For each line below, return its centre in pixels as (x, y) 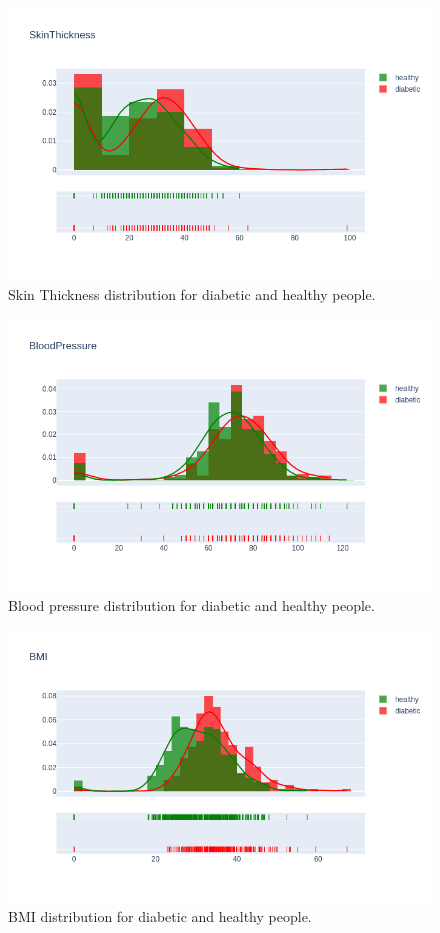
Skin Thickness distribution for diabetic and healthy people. (192, 294)
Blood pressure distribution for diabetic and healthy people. (191, 604)
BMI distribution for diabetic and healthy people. (160, 915)
